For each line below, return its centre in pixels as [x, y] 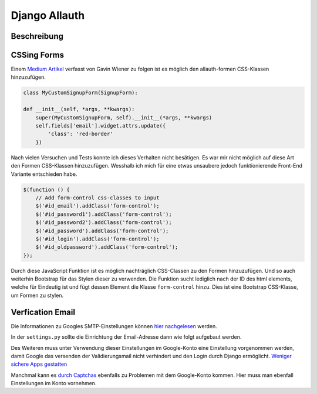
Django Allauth [48, 15]
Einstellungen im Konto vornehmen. [54, 383]
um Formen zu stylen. [37, 295]
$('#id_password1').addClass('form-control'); [104, 214]
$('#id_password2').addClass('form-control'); [104, 223]
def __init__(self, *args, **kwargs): [79, 109]
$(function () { [47, 189]
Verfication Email [43, 312]
